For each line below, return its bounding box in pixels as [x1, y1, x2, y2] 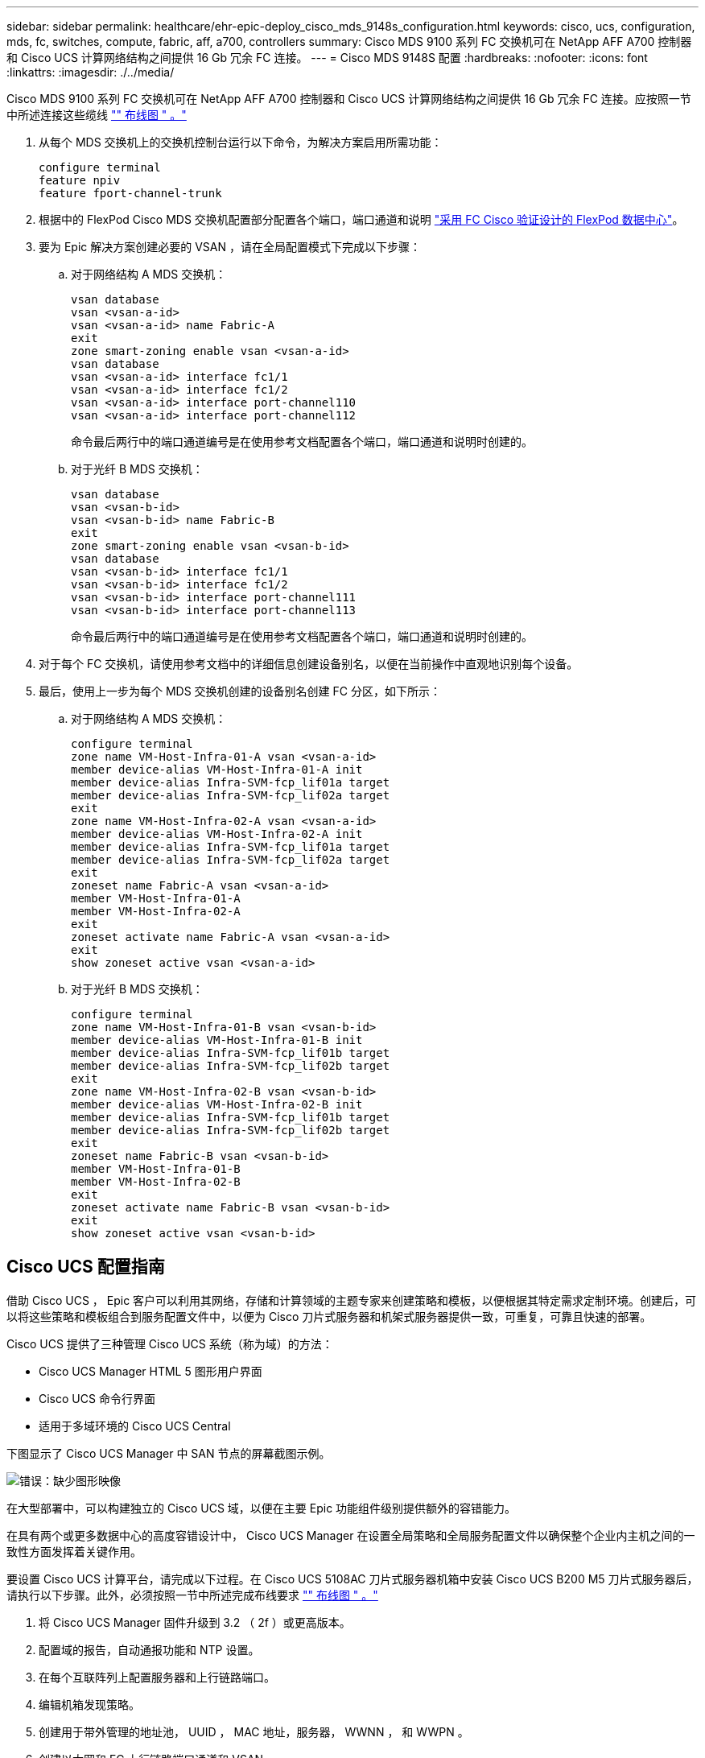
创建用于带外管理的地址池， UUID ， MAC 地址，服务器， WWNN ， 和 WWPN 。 [39, 1724, 469, 1739]
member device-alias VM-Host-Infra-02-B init [71, 1098, 363, 1111]
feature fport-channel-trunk [39, 187, 222, 200]
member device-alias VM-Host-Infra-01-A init [71, 763, 363, 776]
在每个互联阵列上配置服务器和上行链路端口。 [39, 1669, 275, 1684]
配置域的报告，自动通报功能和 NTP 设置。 [39, 1642, 260, 1657]
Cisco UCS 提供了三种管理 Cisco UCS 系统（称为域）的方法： [6, 1336, 333, 1351]
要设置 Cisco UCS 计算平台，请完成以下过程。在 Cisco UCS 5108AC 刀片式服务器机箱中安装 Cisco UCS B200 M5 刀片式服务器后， [6, 1571, 699, 1586]
